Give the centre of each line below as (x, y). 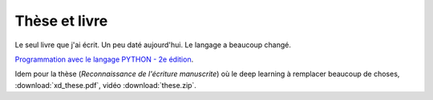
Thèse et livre (61, 21)
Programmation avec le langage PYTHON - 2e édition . (104, 59)
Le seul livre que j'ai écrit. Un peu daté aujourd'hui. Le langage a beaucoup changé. (153, 45)
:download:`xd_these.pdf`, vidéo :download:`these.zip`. (105, 85)
